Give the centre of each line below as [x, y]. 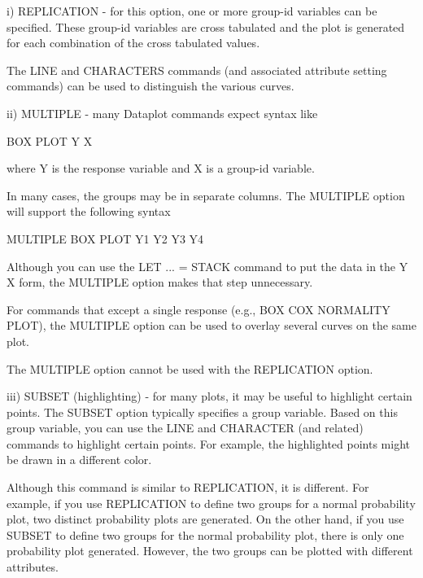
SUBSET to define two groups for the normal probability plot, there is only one [205, 534]
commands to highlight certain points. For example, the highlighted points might [208, 443]
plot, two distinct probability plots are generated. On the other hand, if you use [205, 519]
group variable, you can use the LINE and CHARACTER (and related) [185, 428]
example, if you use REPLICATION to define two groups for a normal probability [211, 503]
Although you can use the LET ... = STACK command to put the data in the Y [207, 266]
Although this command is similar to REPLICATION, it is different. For [188, 487]
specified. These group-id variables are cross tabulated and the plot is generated [206, 26]
